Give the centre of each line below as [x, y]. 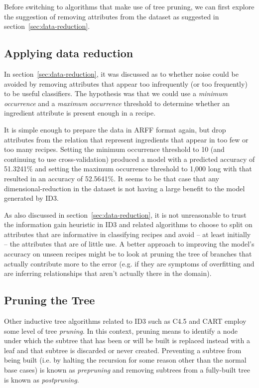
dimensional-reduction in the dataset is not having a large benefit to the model [125, 188]
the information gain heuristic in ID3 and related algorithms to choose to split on [128, 224]
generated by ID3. [31, 198]
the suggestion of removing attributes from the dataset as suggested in [112, 16]
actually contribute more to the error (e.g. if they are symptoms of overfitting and [129, 263]
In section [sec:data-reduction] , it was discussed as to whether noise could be [121, 73]
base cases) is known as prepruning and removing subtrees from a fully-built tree [127, 370]
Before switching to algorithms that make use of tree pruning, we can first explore [129, 6]
